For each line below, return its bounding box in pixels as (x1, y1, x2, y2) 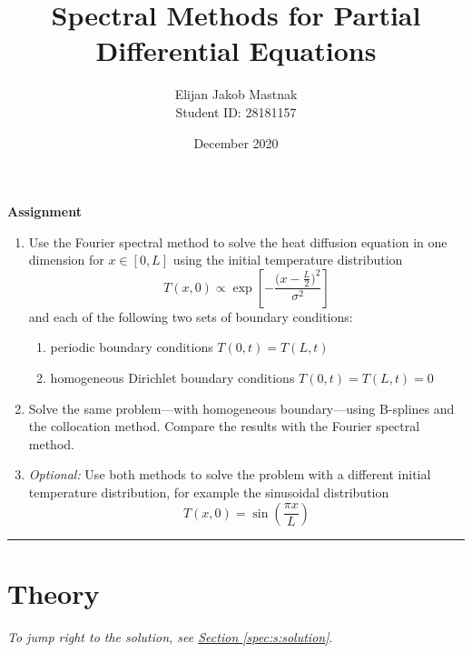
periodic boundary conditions (50, 337, 213, 357)
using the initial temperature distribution (172, 250, 403, 269)
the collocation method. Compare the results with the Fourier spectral (28, 417, 420, 436)
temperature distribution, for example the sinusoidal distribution (28, 483, 389, 502)
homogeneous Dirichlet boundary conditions (50, 368, 295, 387)
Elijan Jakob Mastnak (174, 85, 298, 104)
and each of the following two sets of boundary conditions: (28, 306, 353, 326)
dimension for (28, 250, 104, 269)
